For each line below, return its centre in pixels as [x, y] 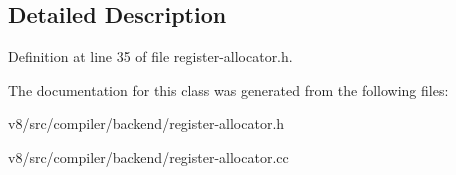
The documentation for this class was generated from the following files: [228, 89]
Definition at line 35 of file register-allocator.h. [150, 56]
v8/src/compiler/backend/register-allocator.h [146, 123]
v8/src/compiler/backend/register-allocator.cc [148, 156]
